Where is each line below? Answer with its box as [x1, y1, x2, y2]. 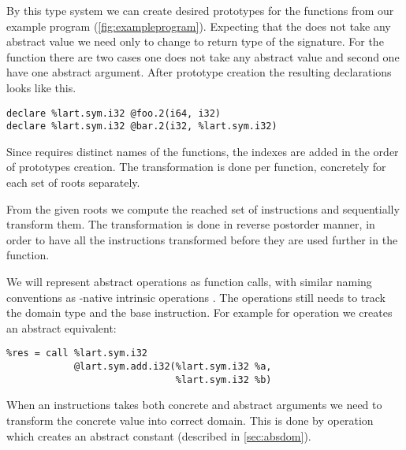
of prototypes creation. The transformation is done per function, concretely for [6, 158, 386, 175]
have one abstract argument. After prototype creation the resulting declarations [6, 64, 392, 80]
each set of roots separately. [6, 174, 140, 191]
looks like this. [6, 79, 76, 95]
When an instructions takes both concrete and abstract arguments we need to [6, 396, 382, 413]
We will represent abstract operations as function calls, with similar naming [6, 273, 372, 290]
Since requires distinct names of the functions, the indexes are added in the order [6, 143, 399, 159]
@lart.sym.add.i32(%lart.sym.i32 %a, [73, 361, 272, 373]
